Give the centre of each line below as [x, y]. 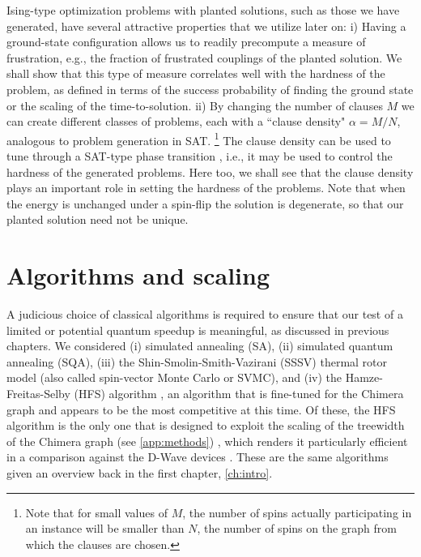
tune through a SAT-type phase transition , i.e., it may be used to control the [200, 156]
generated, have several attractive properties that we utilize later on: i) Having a [206, 26]
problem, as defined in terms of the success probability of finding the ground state [210, 89]
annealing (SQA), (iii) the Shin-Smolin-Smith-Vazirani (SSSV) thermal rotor [197, 361]
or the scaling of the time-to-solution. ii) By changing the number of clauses [195, 105]
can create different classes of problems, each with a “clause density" [176, 121]
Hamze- [364, 377]
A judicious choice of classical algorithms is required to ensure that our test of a [205, 314]
